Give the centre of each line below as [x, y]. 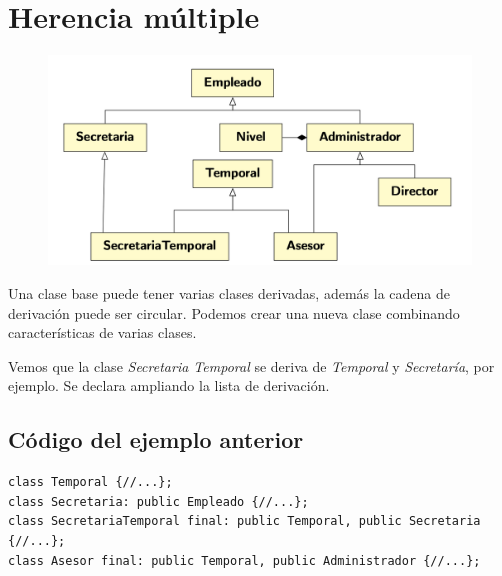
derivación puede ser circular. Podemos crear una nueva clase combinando [234, 312]
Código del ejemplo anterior [156, 439]
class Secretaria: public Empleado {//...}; [158, 501]
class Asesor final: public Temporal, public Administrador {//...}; [244, 560]
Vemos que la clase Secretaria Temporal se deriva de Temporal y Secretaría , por [251, 365]
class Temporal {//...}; [90, 482]
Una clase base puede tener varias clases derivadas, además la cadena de [229, 293]
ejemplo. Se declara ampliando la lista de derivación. [169, 385]
